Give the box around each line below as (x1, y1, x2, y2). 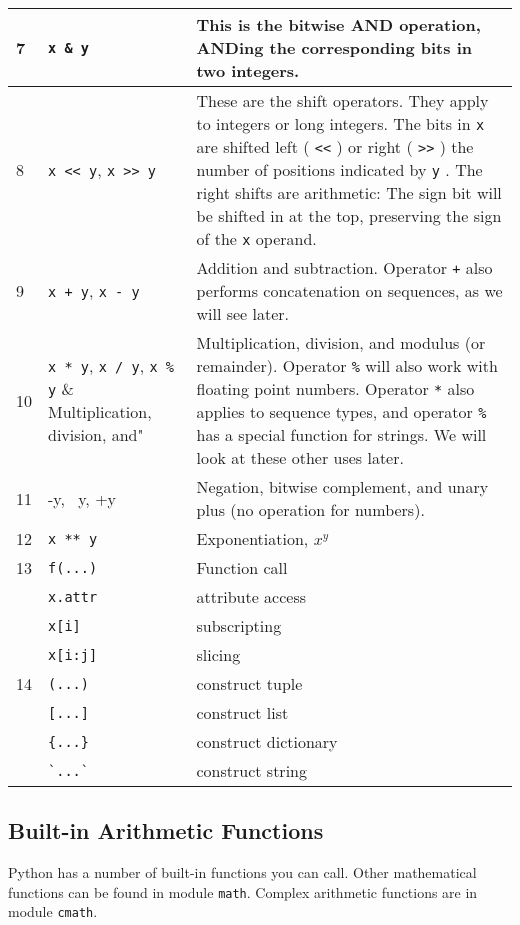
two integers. (196, 59, 300, 82)
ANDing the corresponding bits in (196, 36, 472, 59)
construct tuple (196, 672, 303, 695)
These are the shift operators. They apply (196, 89, 489, 112)
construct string (196, 759, 307, 782)
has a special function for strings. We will (196, 423, 487, 446)
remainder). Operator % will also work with (196, 354, 498, 377)
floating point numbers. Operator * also (196, 377, 475, 400)
